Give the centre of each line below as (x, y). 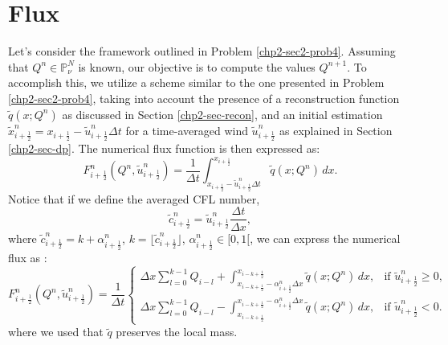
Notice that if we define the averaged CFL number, (134, 198)
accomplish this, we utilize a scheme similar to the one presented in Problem (196, 82)
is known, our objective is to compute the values (197, 66)
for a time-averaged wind (187, 130)
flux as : (28, 257)
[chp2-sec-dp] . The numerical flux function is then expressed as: (164, 148)
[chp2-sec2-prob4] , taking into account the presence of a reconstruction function (204, 98)
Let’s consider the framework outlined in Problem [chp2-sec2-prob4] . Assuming (202, 51)
